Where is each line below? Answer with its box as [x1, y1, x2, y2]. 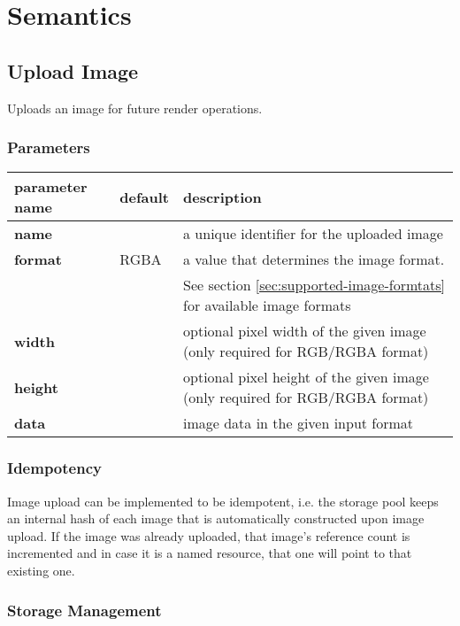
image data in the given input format [183, 413, 414, 434]
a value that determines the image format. [183, 249, 445, 270]
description [183, 186, 262, 207]
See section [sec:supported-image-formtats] [183, 274, 445, 296]
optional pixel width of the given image [183, 321, 426, 342]
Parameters [7, 136, 90, 158]
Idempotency [7, 457, 102, 479]
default [119, 186, 170, 207]
